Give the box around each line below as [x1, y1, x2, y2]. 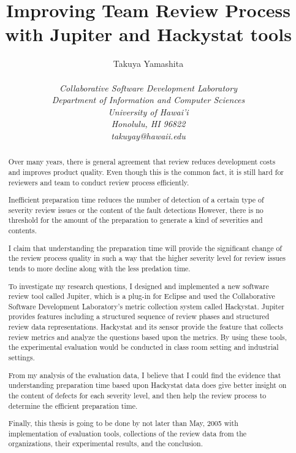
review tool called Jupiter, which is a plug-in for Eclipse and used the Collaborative [8, 291, 275, 301]
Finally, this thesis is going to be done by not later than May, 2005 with [8, 418, 238, 428]
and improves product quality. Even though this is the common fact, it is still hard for [8, 166, 284, 177]
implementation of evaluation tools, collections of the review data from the [8, 428, 247, 438]
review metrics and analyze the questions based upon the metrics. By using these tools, [8, 331, 287, 342]
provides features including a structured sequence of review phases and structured [8, 311, 270, 322]
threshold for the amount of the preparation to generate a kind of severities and [8, 215, 263, 225]
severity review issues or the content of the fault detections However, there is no [8, 204, 264, 215]
